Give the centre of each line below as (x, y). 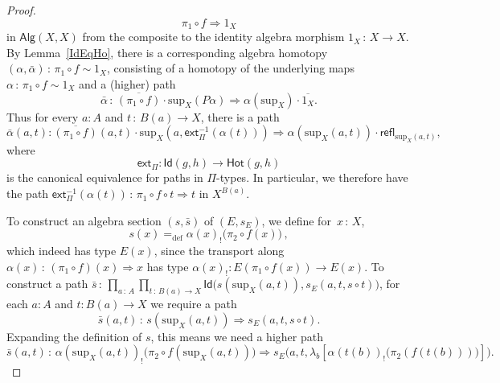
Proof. (21, 10)
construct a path (47, 284)
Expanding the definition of (74, 336)
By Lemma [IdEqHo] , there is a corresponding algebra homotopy (167, 52)
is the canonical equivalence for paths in (105, 177)
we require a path (194, 304)
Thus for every (43, 116)
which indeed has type (61, 251)
